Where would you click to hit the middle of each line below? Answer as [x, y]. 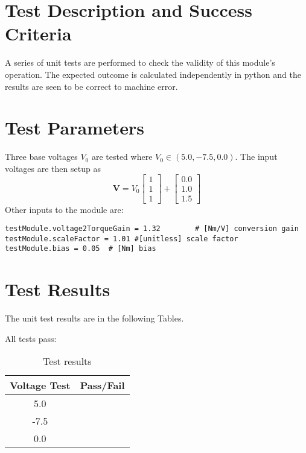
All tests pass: [31, 338]
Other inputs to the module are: [64, 209]
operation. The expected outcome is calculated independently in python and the [153, 74]
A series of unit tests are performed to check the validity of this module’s [140, 62]
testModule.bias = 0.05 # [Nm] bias [81, 249]
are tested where [122, 157]
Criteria [38, 33]
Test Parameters [75, 128]
